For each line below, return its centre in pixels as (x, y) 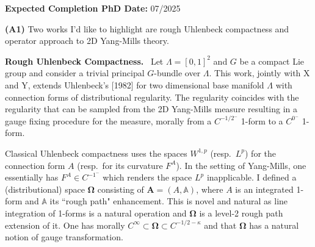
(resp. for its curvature (120, 165)
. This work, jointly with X (259, 73)
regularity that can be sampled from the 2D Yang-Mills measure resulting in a (151, 109)
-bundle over (177, 73)
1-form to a (262, 120)
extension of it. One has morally (65, 225)
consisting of (121, 189)
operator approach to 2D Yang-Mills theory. (87, 41)
